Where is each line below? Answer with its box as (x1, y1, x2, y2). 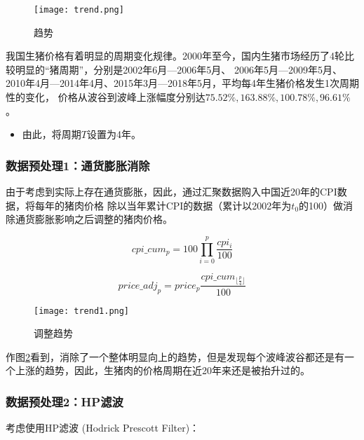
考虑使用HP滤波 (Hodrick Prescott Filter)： (6, 420, 200, 435)
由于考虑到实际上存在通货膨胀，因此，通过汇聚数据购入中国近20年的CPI (6, 184, 337, 199)
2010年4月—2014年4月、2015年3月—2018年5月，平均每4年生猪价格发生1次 (6, 76, 339, 90)
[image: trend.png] (34, 5, 124, 15)
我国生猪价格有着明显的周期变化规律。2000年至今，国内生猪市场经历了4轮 (6, 48, 344, 63)
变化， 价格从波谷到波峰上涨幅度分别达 (25, 90, 205, 104)
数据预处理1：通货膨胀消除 (6, 156, 150, 174)
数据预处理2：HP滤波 (6, 392, 123, 410)
